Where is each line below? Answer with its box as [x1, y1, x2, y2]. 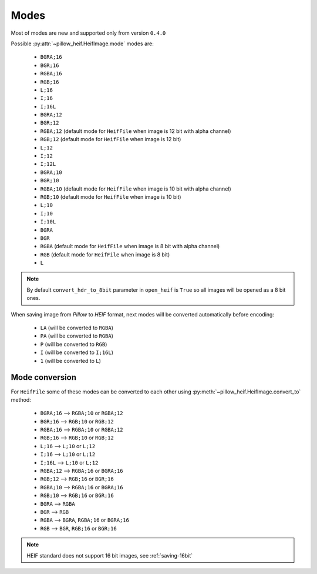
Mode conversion [11, 372, 76, 382]
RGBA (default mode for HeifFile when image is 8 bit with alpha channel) [40, 243, 220, 250]
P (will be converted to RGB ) [40, 341, 107, 348]
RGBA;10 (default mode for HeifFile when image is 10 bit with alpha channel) [40, 185, 231, 192]
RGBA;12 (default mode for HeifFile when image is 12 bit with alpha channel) [40, 127, 231, 135]
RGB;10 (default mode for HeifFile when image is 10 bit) [40, 193, 181, 200]
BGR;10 [40, 177, 59, 184]
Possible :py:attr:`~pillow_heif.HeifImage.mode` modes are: [11, 40, 154, 47]
